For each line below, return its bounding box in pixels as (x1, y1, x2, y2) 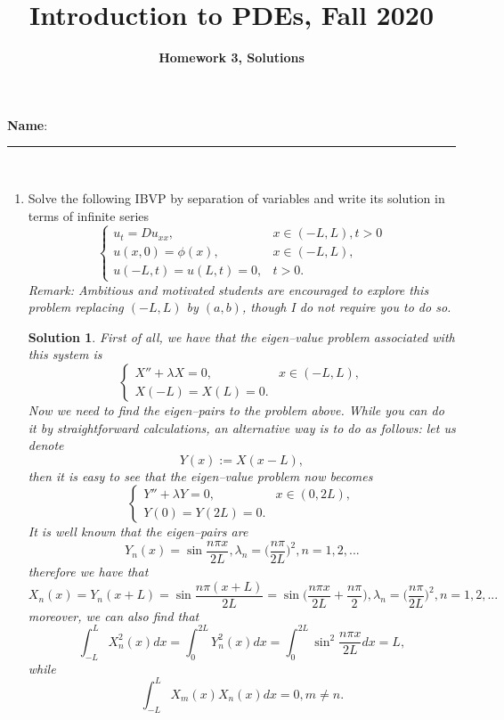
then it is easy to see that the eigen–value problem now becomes (28, 466, 373, 485)
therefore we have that (28, 562, 149, 581)
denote (28, 436, 64, 454)
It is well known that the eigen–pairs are (28, 522, 248, 541)
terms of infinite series (28, 206, 150, 225)
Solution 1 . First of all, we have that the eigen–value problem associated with (28, 327, 455, 346)
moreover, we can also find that (28, 606, 199, 625)
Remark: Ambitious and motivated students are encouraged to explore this (28, 280, 429, 299)
